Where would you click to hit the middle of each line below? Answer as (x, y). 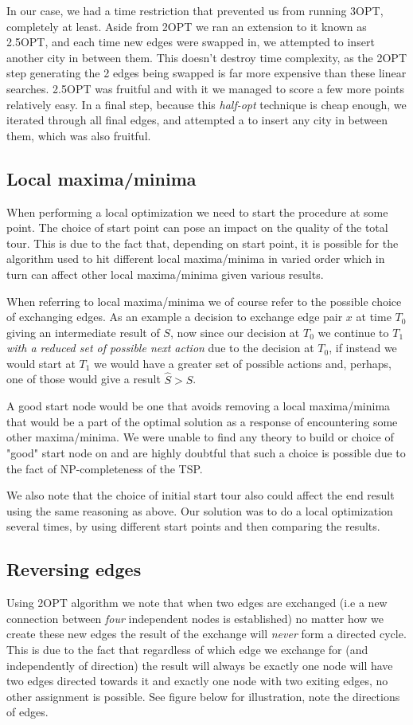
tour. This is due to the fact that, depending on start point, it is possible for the (203, 243)
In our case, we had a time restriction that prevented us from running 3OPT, (195, 10)
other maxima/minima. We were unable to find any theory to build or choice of (200, 437)
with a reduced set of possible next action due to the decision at (160, 348)
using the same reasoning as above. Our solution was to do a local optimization (200, 510)
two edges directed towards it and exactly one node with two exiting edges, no (197, 681)
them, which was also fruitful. (79, 135)
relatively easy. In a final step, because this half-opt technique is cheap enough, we (206, 104)
